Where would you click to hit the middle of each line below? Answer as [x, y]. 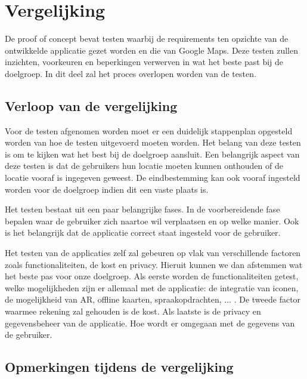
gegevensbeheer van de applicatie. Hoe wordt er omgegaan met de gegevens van [150, 323]
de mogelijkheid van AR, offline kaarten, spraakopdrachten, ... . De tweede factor [153, 299]
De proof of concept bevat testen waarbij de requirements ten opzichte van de [147, 38]
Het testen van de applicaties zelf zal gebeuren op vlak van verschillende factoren [153, 253]
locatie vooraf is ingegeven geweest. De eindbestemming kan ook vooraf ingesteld [153, 178]
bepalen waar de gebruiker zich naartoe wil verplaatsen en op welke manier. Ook [152, 221]
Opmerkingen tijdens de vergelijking [119, 367]
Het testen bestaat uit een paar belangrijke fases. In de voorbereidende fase [142, 209]
